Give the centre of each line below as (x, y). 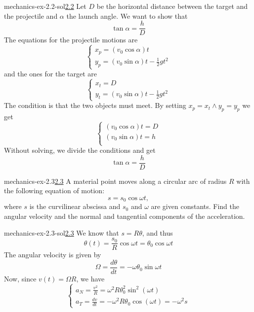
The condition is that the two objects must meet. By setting (95, 105)
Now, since (20, 278)
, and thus (157, 232)
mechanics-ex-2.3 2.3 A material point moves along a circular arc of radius (115, 181)
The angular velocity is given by (53, 255)
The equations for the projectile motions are (71, 40)
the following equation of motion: (54, 191)
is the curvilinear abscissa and (75, 206)
